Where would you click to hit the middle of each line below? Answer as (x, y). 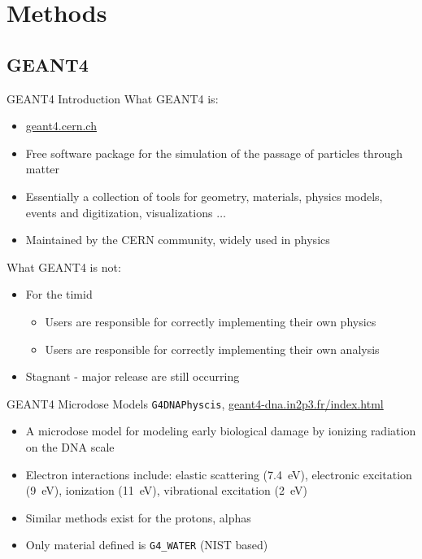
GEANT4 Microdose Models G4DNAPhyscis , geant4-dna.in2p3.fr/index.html (195, 403)
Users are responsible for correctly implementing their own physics (211, 321)
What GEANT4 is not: (64, 266)
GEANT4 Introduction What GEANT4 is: (113, 98)
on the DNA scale (70, 446)
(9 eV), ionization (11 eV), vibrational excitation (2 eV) (166, 490)
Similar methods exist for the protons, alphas (138, 517)
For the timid (59, 294)
